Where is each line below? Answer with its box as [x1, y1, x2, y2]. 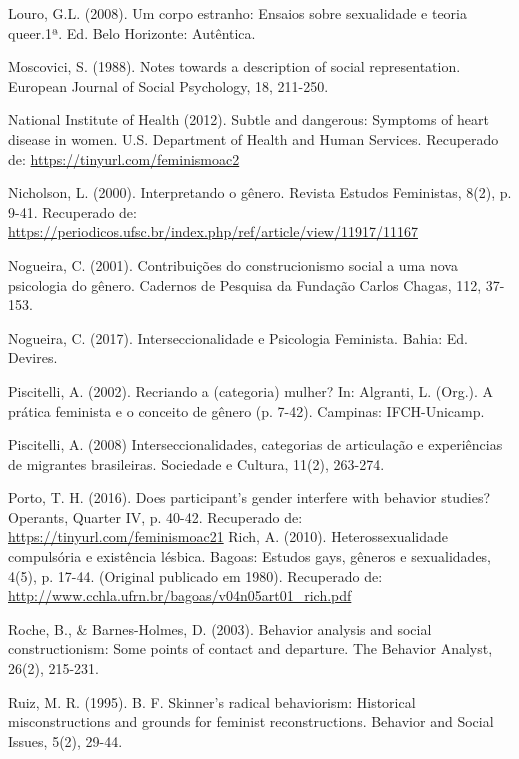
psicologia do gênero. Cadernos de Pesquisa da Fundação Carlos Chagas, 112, [8, 274, 482, 295]
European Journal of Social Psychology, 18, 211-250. [8, 75, 329, 96]
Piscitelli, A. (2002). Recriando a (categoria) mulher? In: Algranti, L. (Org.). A [8, 380, 494, 401]
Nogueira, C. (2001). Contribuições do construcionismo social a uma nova [8, 254, 458, 275]
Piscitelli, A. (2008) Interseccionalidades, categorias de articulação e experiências [8, 434, 503, 455]
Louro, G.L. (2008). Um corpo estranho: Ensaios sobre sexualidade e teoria [8, 3, 467, 23]
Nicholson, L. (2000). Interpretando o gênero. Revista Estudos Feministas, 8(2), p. [8, 182, 512, 203]
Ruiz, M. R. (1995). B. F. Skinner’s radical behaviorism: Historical [8, 691, 416, 712]
